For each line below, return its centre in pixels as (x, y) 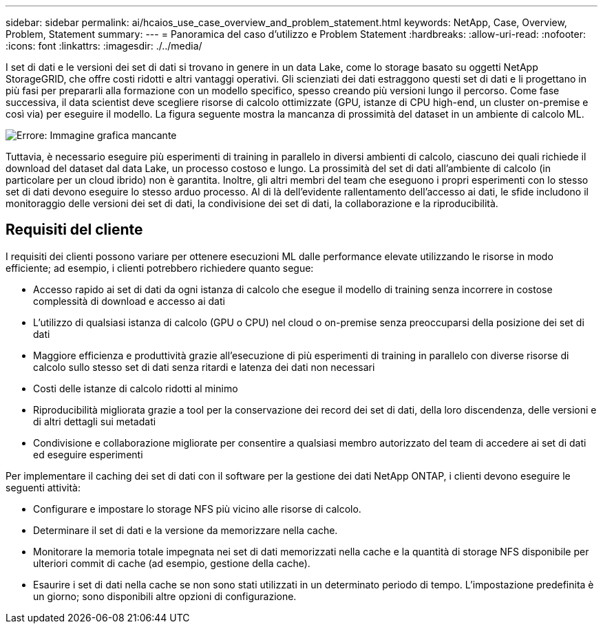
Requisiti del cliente (74, 230)
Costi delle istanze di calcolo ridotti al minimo (136, 388)
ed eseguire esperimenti (88, 454)
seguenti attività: (43, 487)
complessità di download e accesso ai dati (129, 301)
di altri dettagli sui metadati (95, 421)
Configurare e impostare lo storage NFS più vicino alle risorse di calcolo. (197, 509)
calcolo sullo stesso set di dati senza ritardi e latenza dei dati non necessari (204, 367)
